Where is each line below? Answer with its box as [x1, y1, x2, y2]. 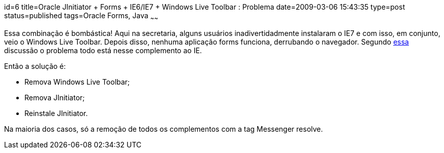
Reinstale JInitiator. [24, 108, 88, 118]
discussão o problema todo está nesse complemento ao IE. [4, 46, 202, 55]
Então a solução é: [4, 61, 66, 70]
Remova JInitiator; [24, 93, 85, 102]
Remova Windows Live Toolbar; [24, 77, 130, 86]
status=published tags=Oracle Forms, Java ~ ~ [4, 11, 158, 22]
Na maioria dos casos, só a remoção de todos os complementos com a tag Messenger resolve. [4, 124, 323, 133]
